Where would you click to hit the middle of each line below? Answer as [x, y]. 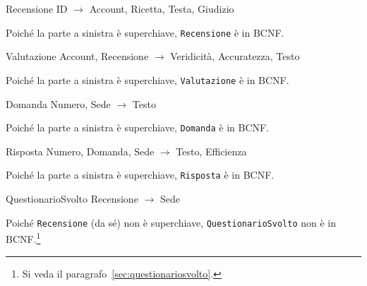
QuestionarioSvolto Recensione [72, 198]
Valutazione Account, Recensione [77, 56]
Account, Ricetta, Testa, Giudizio [162, 8]
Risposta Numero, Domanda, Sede [80, 151]
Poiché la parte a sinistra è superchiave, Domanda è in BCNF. [138, 127]
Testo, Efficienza [211, 151]
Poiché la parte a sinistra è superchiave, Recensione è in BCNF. [145, 32]
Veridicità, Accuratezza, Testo [235, 56]
